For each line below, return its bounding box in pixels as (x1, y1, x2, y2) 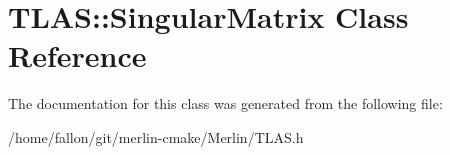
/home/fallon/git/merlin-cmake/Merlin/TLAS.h (8, 126, 304, 147)
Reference (8, 35, 147, 76)
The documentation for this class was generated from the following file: (8, 93, 443, 114)
